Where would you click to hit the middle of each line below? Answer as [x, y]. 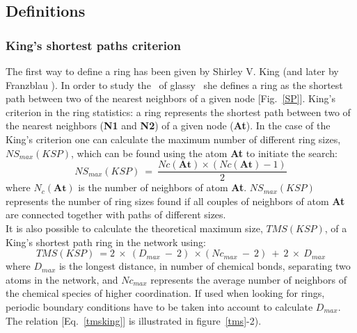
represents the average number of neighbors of [248, 279]
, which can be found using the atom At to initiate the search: [204, 153]
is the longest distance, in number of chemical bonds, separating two [205, 266]
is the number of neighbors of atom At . [162, 187]
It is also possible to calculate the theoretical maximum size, [134, 228]
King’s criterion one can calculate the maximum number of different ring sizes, [173, 139]
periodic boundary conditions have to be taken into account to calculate [159, 306]
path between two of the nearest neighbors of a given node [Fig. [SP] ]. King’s [171, 98]
